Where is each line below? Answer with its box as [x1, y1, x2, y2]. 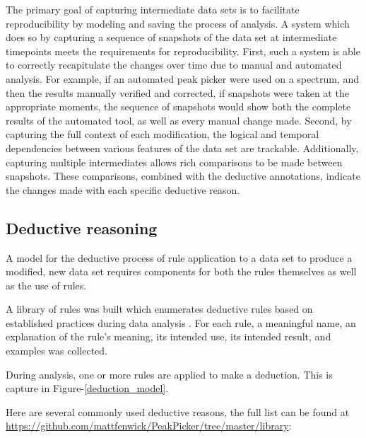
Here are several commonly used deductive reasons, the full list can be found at [6, 404, 350, 419]
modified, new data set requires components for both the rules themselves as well [6, 264, 357, 279]
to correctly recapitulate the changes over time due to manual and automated [6, 57, 342, 72]
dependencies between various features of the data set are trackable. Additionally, [6, 140, 359, 155]
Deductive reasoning [6, 217, 158, 238]
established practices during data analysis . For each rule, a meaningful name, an [6, 315, 356, 330]
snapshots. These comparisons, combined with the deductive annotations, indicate [6, 168, 360, 183]
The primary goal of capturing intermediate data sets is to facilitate [6, 2, 300, 16]
